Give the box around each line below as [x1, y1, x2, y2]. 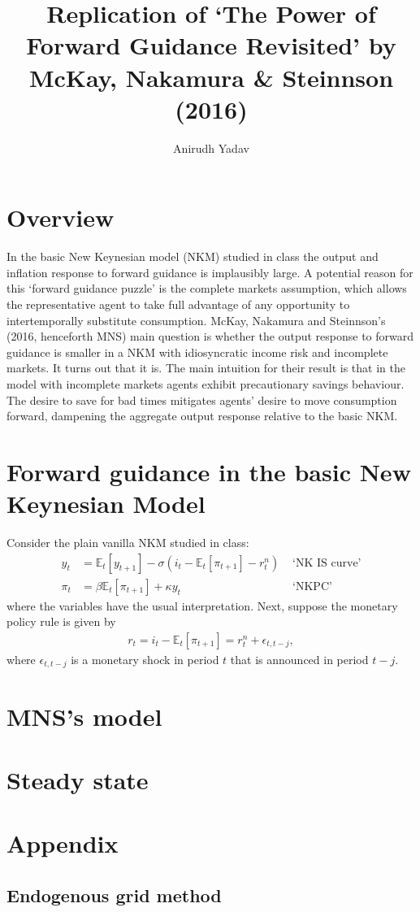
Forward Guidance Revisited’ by [26, 28, 396, 62]
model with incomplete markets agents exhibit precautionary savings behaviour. [6, 375, 405, 392]
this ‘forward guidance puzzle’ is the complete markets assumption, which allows [6, 280, 407, 297]
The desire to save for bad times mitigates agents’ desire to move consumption [6, 391, 397, 408]
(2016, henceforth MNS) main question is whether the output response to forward [6, 328, 414, 345]
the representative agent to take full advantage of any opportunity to [6, 296, 350, 312]
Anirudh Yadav [173, 139, 249, 156]
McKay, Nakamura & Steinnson [28, 60, 394, 93]
